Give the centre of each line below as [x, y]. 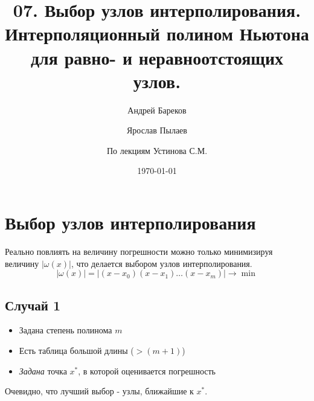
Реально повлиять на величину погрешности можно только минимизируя [139, 251]
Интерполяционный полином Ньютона [157, 34]
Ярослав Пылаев [157, 130]
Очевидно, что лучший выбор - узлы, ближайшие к [99, 391]
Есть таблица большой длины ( [76, 350]
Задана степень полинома [66, 330]
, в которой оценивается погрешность [147, 371]
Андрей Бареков [157, 110]
